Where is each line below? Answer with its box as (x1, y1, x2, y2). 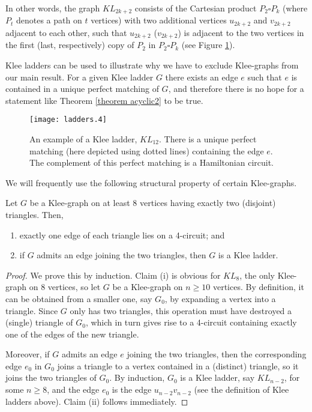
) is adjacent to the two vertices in (178, 26, 304, 38)
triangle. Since (5, 304, 58, 317)
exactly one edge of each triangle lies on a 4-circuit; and (19, 228, 225, 241)
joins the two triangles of (5, 371, 97, 384)
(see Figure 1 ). (181, 38, 235, 51)
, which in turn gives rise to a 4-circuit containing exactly (85, 316, 297, 329)
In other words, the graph (5, 2, 100, 14)
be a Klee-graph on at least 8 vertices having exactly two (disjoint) (29, 196, 276, 209)
